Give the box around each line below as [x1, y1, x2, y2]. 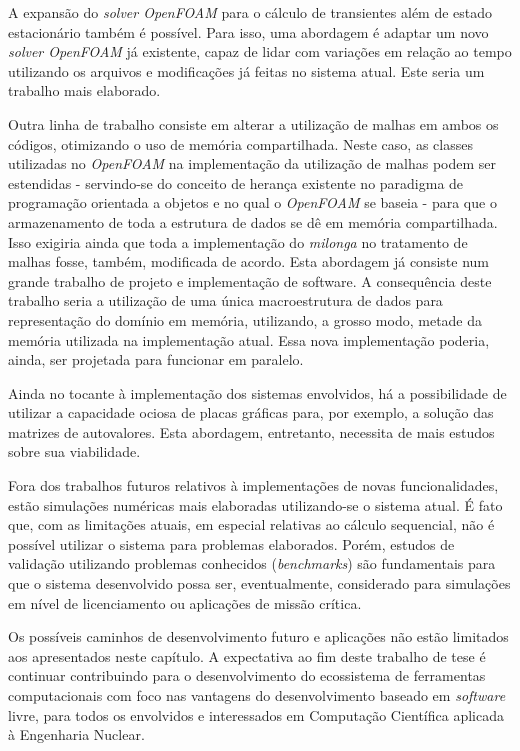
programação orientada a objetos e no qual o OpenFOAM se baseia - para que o [8, 192, 497, 213]
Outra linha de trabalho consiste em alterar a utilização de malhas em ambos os [8, 113, 499, 134]
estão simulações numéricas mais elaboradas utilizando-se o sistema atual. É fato [8, 494, 503, 515]
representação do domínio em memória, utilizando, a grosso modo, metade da [8, 309, 483, 330]
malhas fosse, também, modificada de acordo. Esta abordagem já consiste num [8, 251, 489, 272]
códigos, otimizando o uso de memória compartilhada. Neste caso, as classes [8, 133, 473, 154]
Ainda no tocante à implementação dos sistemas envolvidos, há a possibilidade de [8, 382, 507, 403]
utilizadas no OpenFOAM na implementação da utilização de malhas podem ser [8, 153, 497, 174]
